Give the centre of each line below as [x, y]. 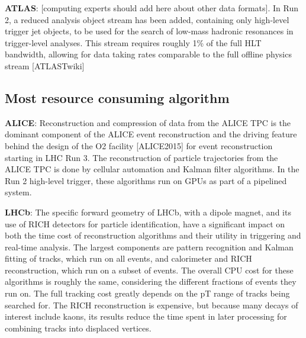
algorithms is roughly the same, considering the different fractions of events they [151, 281]
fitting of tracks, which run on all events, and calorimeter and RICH [128, 258]
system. [18, 192]
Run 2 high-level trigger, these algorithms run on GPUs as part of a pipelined [146, 180]
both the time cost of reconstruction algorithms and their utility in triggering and [153, 235]
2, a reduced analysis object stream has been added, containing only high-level [147, 19]
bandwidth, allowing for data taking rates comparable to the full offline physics [148, 54]
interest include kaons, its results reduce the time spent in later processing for [146, 316]
